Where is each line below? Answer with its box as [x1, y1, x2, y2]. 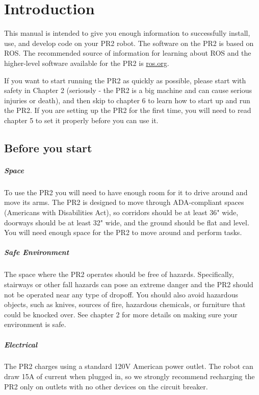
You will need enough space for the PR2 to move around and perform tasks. [4, 227, 242, 238]
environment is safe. [4, 319, 66, 330]
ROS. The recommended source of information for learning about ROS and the [4, 48, 251, 58]
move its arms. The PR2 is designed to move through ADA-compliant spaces [4, 197, 244, 207]
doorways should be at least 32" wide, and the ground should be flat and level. [4, 217, 249, 227]
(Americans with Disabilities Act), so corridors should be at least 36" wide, [4, 207, 239, 217]
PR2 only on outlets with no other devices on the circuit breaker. [4, 381, 208, 391]
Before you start [4, 140, 92, 155]
